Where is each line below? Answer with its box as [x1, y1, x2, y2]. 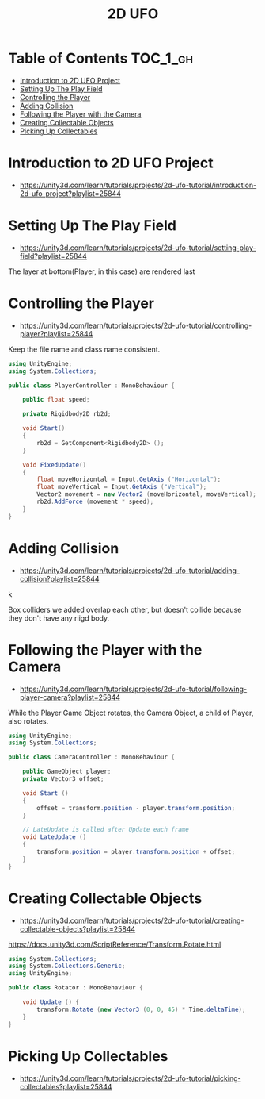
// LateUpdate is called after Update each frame [22, 826, 190, 834]
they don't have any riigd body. [8, 613, 110, 623]
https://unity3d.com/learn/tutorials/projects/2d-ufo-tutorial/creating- [19, 916, 244, 925]
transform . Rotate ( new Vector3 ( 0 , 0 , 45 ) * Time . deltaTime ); [36, 1005, 246, 1013]
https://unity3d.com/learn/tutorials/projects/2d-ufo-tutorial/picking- [19, 1073, 241, 1083]
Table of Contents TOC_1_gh [8, 49, 194, 67]
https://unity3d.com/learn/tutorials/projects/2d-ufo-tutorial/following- [19, 684, 248, 694]
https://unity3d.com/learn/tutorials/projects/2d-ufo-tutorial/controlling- [19, 321, 252, 330]
